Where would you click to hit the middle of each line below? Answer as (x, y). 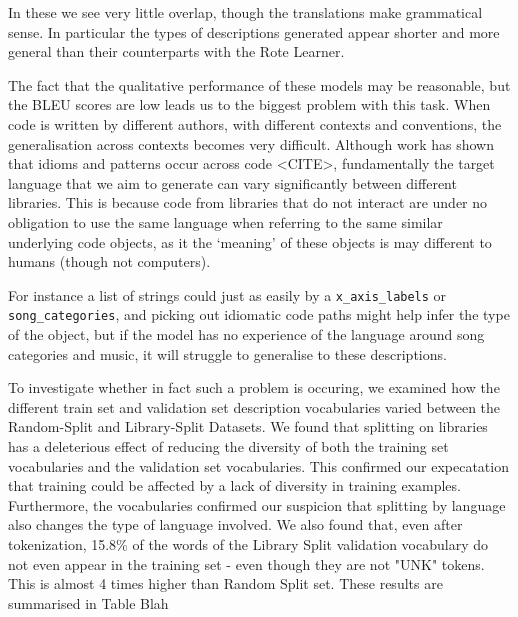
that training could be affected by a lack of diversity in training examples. (234, 485)
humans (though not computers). (109, 261)
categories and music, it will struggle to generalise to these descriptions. (227, 353)
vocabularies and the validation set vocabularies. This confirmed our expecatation (258, 465)
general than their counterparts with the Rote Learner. (176, 51)
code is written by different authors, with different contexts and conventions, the (255, 123)
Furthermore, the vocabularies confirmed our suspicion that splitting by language (257, 504)
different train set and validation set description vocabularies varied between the (254, 406)
